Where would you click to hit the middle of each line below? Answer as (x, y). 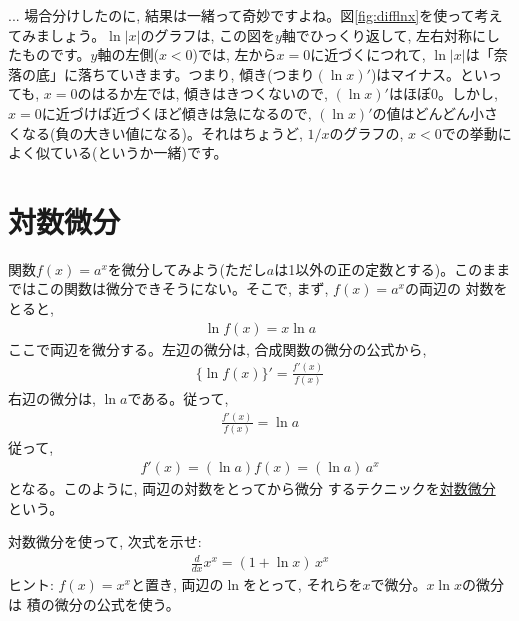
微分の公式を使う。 (117, 603)
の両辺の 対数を (456, 288)
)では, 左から (234, 54)
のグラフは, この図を (207, 34)
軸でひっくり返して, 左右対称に (383, 34)
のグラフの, (366, 132)
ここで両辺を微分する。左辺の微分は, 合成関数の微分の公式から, (217, 348)
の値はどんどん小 (428, 112)
